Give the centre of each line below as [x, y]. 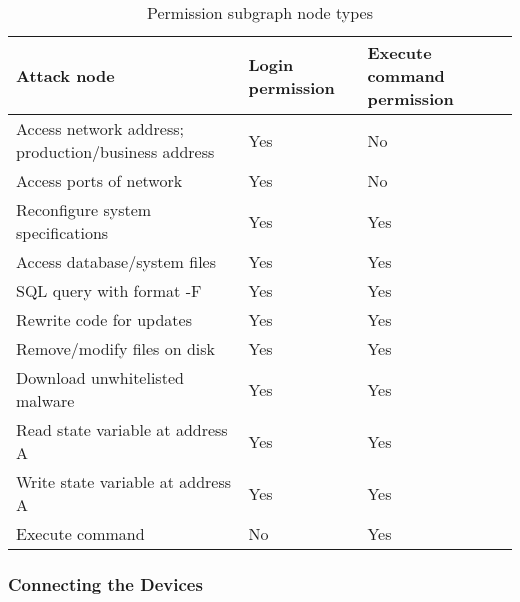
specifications [62, 232]
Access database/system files [116, 261]
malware [45, 400]
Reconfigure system [84, 209]
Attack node [65, 75]
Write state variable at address [124, 481]
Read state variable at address [122, 429]
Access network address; [100, 128]
